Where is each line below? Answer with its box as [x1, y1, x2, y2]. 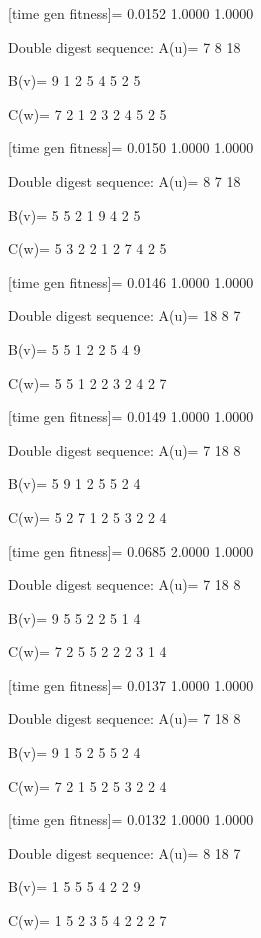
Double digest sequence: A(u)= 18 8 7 [8, 305, 241, 326]
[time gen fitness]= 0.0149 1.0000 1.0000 [8, 406, 254, 427]
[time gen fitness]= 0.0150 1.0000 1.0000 [8, 137, 254, 158]
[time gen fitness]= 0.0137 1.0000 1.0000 [8, 674, 254, 695]
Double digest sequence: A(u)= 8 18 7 [8, 842, 241, 863]
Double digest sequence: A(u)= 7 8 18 [8, 36, 241, 57]
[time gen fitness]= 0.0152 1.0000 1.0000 [8, 3, 254, 23]
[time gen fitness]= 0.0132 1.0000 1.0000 [8, 809, 254, 830]
